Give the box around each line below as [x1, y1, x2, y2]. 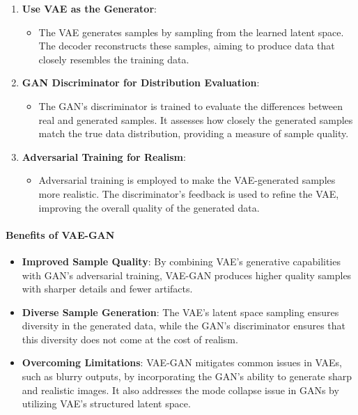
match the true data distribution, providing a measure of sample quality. [38, 126, 349, 141]
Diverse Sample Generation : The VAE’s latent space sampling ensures [22, 304, 339, 319]
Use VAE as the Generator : [22, 1, 157, 15]
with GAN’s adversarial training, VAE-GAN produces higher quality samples [22, 267, 352, 282]
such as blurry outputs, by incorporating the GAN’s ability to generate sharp [22, 369, 352, 384]
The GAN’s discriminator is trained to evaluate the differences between [38, 98, 343, 113]
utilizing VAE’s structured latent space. [22, 396, 191, 411]
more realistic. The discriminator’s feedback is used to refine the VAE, [38, 186, 339, 201]
